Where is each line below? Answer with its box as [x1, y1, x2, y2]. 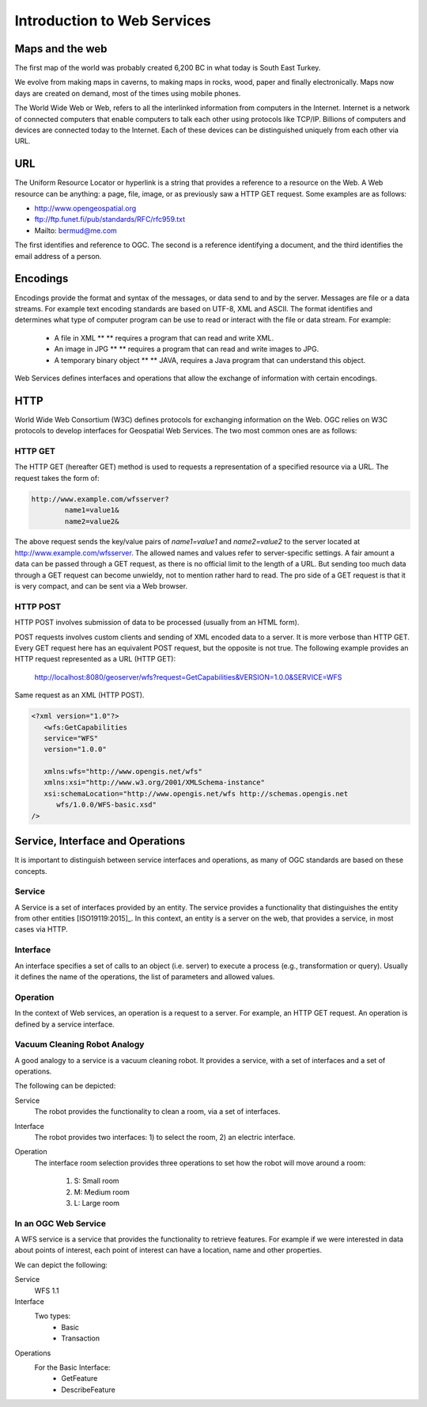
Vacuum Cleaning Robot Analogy [14, 1039, 145, 1050]
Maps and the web [14, 42, 108, 55]
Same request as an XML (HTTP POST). [14, 690, 145, 700]
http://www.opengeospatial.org [34, 204, 137, 213]
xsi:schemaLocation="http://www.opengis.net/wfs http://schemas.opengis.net [43, 789, 349, 798]
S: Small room [74, 1176, 119, 1186]
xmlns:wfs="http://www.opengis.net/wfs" [43, 767, 203, 776]
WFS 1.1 [34, 1286, 59, 1295]
